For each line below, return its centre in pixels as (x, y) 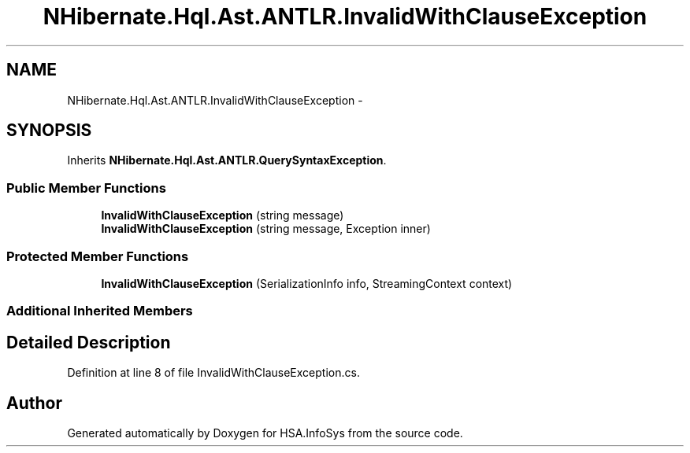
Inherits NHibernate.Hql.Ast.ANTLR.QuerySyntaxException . (227, 160)
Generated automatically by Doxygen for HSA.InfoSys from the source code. (265, 433)
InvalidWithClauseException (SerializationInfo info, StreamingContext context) (307, 283)
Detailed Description (89, 342)
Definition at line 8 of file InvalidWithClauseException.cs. (213, 373)
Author (34, 403)
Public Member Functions (86, 188)
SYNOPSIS (49, 131)
